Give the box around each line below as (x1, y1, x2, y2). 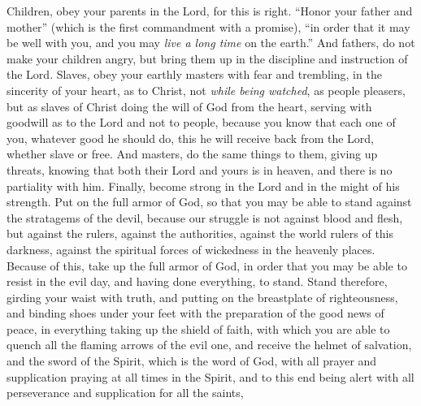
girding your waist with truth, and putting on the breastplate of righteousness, (7, 288, 398, 305)
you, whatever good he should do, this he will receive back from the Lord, (7, 129, 375, 146)
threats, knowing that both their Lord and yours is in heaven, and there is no (7, 161, 393, 178)
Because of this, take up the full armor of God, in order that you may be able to (7, 257, 407, 274)
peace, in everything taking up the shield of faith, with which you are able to (7, 320, 390, 337)
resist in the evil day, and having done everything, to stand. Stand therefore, (7, 273, 388, 290)
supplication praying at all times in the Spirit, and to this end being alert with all (7, 368, 414, 385)
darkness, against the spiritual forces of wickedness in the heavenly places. (7, 240, 375, 257)
